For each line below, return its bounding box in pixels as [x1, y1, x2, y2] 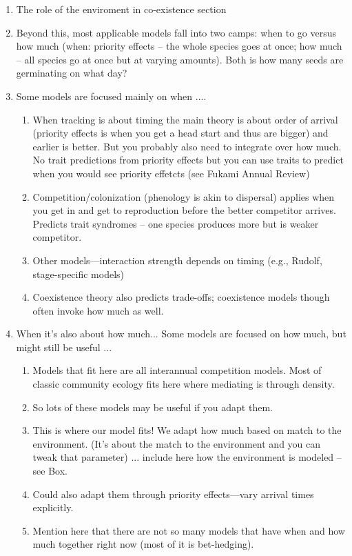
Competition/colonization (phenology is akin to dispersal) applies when [32, 189, 335, 203]
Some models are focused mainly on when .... [16, 88, 207, 103]
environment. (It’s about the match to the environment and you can [32, 436, 321, 450]
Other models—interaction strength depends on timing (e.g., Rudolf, [32, 252, 322, 267]
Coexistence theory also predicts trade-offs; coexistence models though [32, 290, 330, 304]
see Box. [32, 464, 68, 478]
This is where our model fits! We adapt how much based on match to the [32, 423, 342, 437]
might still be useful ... [16, 339, 112, 354]
